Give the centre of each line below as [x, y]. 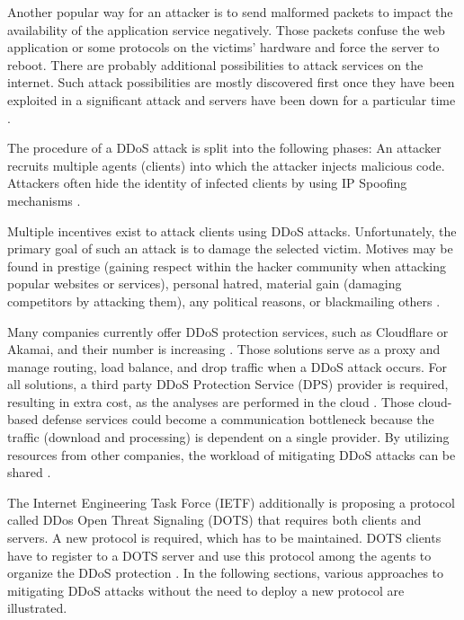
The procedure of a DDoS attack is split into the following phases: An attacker [224, 148]
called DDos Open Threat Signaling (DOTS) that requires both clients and [214, 520]
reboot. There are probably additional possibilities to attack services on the [215, 64]
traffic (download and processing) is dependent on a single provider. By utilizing [228, 437]
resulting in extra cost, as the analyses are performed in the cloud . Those [211, 401]
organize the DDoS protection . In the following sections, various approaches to [226, 573]
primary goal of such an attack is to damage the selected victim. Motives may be [230, 248]
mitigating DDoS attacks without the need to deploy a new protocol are [206, 590]
